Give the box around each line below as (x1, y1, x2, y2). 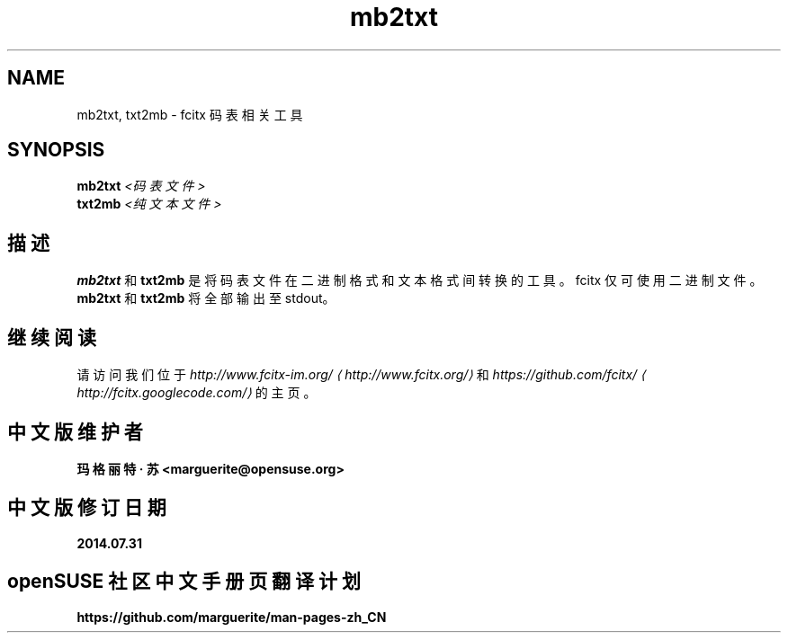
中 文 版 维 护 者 (7, 420, 143, 443)
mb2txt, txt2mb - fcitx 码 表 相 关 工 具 (76, 106, 303, 122)
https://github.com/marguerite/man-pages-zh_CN (76, 609, 387, 625)
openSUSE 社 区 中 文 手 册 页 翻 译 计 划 (7, 570, 362, 593)
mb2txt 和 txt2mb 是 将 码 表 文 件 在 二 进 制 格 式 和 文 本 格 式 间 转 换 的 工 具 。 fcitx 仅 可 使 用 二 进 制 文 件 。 (76, 272, 763, 289)
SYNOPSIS (7, 138, 105, 162)
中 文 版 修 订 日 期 (7, 496, 166, 520)
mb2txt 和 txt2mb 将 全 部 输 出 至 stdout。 (76, 290, 336, 307)
